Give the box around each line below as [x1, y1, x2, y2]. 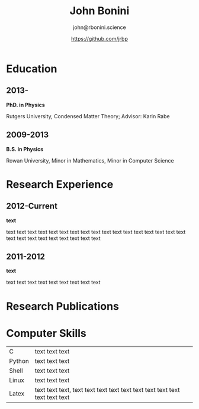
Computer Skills [6, 326, 87, 340]
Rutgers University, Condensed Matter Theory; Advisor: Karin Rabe [6, 112, 170, 119]
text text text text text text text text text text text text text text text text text [6, 228, 186, 235]
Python [9, 356, 30, 365]
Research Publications [6, 300, 120, 313]
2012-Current [6, 201, 58, 211]
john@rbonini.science [73, 24, 126, 31]
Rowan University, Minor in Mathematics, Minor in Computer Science [6, 157, 174, 164]
